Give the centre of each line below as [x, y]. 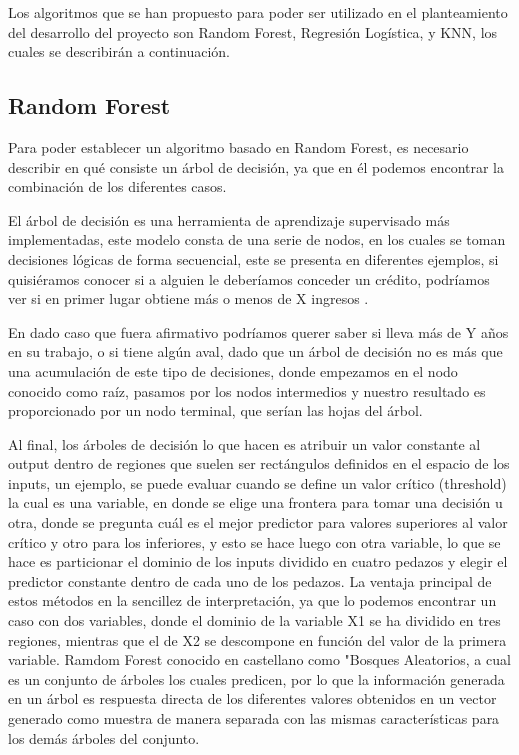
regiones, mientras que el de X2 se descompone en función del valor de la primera [257, 639]
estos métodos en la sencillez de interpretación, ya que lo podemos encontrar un [252, 600]
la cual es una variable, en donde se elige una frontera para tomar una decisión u [255, 502]
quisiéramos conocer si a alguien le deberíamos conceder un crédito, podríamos [249, 278]
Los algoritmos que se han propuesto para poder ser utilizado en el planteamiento [258, 12]
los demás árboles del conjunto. [104, 737]
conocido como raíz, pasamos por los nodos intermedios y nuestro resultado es [247, 390]
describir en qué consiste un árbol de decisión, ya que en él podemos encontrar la [256, 166]
